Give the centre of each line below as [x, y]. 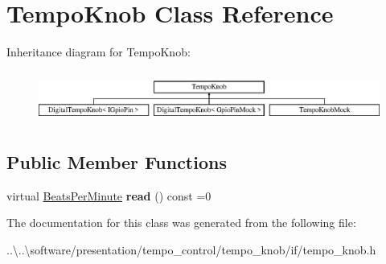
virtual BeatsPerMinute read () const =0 [109, 195]
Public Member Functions [117, 161]
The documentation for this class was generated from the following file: [181, 223]
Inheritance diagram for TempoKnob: [99, 52]
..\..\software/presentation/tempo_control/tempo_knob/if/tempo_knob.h [191, 249]
